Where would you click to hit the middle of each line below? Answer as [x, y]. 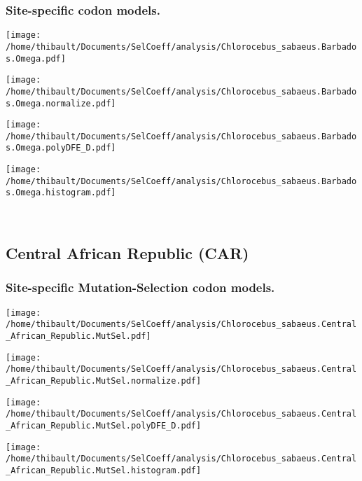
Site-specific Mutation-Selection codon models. [140, 287]
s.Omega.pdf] [36, 58]
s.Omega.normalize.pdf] [61, 103]
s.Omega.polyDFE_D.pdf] [61, 148]
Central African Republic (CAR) [127, 253]
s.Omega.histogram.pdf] [61, 193]
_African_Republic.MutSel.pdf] [78, 336]
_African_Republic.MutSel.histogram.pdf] [104, 470]
